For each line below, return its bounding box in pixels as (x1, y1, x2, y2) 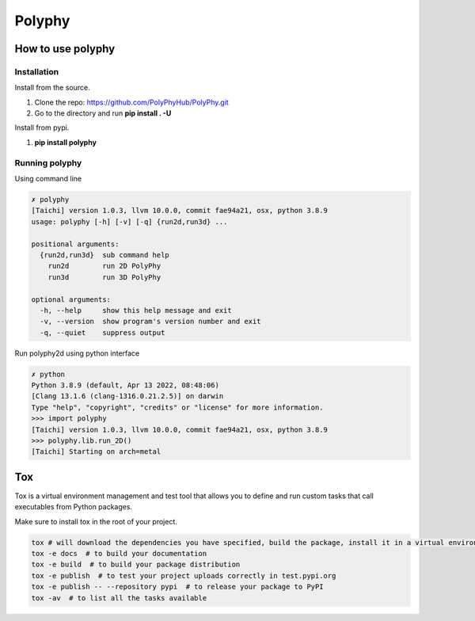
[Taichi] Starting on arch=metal (31, 448, 161, 456)
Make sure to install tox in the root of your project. (14, 516, 178, 526)
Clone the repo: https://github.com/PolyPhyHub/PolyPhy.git (34, 97, 229, 107)
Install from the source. (14, 83, 90, 93)
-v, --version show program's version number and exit (40, 317, 261, 326)
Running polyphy (14, 157, 82, 168)
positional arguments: (31, 239, 120, 249)
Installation (14, 66, 59, 77)
